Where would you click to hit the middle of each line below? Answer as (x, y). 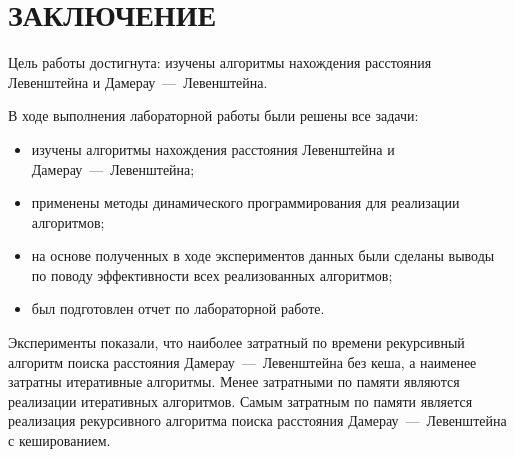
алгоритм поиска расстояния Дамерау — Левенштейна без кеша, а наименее (242, 361)
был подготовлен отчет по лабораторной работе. (178, 308)
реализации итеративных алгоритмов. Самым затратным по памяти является (240, 400)
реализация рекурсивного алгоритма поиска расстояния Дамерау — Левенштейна (257, 420)
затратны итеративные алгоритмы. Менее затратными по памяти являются (234, 381)
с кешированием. (59, 440)
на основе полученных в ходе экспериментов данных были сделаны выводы (263, 255)
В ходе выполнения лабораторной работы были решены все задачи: (213, 115)
